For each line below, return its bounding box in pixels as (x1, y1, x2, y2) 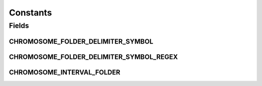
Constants (9, 7, 52, 18)
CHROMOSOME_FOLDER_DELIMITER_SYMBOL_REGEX (9, 53, 178, 61)
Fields (9, 21, 29, 30)
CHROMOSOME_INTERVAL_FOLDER (9, 68, 121, 76)
